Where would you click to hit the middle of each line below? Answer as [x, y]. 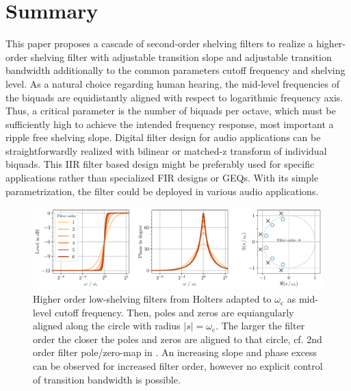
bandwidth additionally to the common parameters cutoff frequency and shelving [175, 70]
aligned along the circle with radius [107, 326]
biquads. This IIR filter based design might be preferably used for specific [160, 164]
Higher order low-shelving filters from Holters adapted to [152, 299]
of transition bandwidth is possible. [107, 379]
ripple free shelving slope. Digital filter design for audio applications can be [163, 137]
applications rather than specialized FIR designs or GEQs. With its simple [162, 178]
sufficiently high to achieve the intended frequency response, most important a [170, 124]
